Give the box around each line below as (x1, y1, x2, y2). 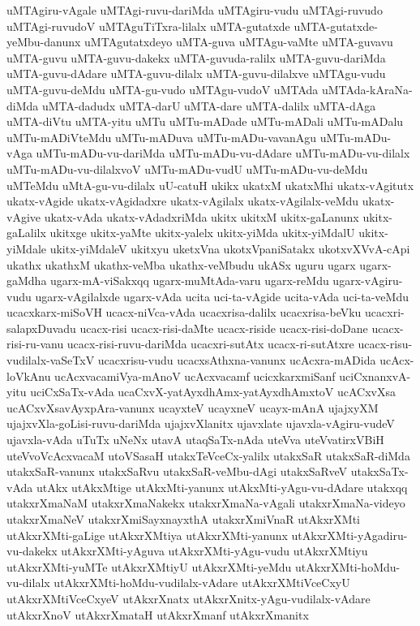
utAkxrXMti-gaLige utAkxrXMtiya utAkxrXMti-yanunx (6, 526, 288, 543)
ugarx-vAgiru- (332, 272, 403, 289)
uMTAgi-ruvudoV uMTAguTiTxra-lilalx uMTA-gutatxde (6, 17, 290, 34)
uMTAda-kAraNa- (321, 80, 413, 97)
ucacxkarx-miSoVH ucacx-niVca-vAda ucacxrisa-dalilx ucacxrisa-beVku (6, 304, 362, 321)
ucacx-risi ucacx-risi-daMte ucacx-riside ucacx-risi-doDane (79, 319, 368, 336)
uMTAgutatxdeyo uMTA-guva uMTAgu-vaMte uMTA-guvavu (84, 33, 393, 50)
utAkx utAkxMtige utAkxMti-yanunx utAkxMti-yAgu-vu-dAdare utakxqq (36, 478, 408, 495)
